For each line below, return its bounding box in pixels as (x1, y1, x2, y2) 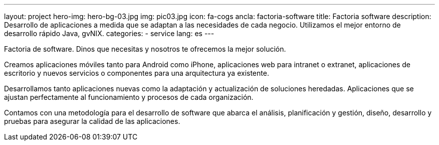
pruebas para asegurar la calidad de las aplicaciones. (4, 117, 180, 125)
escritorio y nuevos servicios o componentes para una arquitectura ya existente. (4, 69, 269, 77)
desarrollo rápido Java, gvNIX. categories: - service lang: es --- (4, 29, 214, 38)
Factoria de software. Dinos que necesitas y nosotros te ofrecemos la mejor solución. (4, 45, 286, 53)
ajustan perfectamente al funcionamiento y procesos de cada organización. (4, 93, 254, 101)
